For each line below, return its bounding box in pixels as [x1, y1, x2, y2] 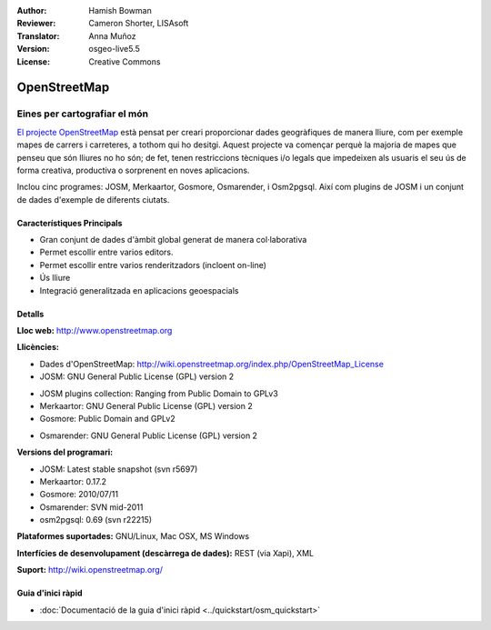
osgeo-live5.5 [88, 44, 140, 55]
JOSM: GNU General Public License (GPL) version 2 [39, 371, 235, 382]
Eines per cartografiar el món [16, 107, 149, 120]
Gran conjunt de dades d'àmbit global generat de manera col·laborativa [39, 235, 307, 245]
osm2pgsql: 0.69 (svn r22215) [39, 515, 153, 525]
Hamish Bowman [88, 5, 152, 15]
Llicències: [16, 342, 59, 353]
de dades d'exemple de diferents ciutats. [16, 194, 170, 205]
